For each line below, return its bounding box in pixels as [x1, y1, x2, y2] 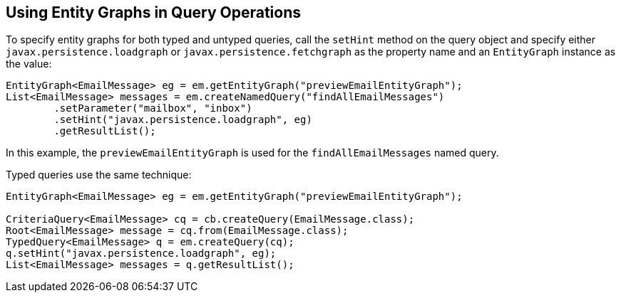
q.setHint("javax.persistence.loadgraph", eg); [6, 248, 277, 260]
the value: [6, 58, 52, 70]
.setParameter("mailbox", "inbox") [53, 102, 252, 115]
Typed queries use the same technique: [6, 169, 192, 181]
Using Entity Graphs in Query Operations [6, 4, 301, 21]
